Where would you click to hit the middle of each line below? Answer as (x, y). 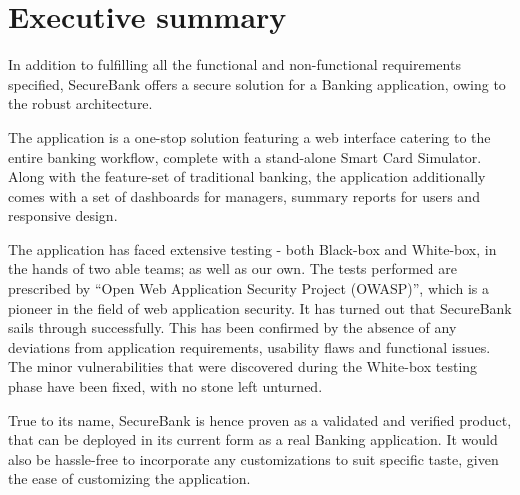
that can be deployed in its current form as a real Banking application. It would (253, 439)
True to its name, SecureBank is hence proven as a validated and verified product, (260, 419)
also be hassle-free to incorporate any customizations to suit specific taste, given (253, 458)
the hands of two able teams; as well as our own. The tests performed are (232, 268)
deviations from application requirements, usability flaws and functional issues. (249, 346)
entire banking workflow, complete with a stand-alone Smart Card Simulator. (245, 156)
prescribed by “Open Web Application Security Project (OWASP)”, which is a (249, 288)
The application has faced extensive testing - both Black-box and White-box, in (252, 248)
